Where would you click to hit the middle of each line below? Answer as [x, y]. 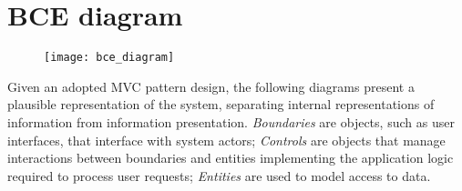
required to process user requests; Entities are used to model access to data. [219, 175]
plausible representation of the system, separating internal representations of [221, 104]
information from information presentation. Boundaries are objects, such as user [231, 121]
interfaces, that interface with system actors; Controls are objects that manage [226, 140]
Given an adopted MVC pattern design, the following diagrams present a [211, 86]
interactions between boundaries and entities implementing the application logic [231, 158]
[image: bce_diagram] [109, 58]
